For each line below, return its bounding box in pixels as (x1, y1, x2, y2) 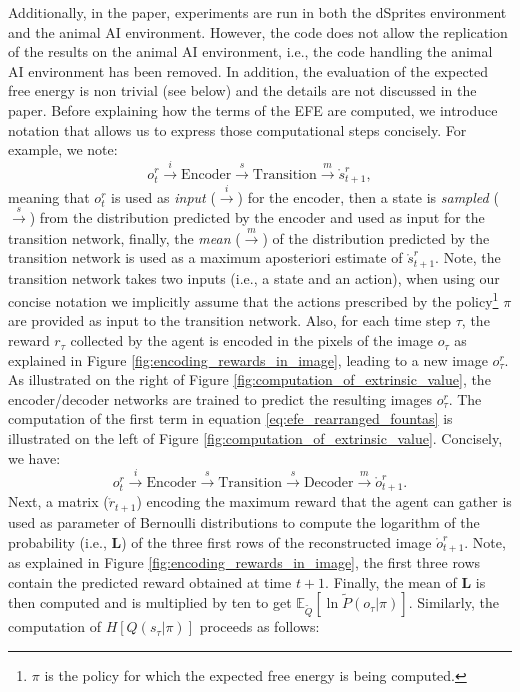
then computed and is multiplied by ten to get (8, 592, 292, 613)
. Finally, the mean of (325, 571, 457, 592)
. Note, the (435, 247, 501, 268)
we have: (8, 447, 61, 468)
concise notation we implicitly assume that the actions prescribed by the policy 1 (8, 288, 499, 311)
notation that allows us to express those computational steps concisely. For (8, 119, 467, 140)
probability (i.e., (8, 531, 107, 552)
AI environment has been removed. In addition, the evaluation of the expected (8, 60, 489, 81)
